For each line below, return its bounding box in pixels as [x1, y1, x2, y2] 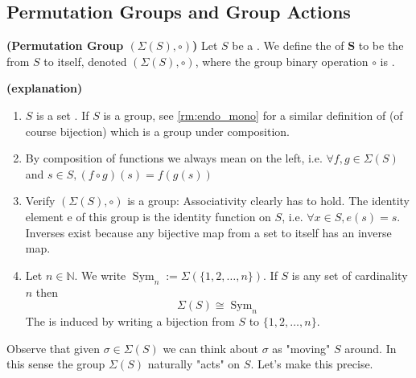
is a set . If [36, 106, 89, 123]
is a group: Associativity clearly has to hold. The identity [127, 192, 410, 209]
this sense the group [6, 355, 105, 372]
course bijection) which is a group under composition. [25, 122, 290, 139]
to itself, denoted [43, 52, 127, 69]
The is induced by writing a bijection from [25, 312, 235, 329]
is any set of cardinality [291, 266, 408, 283]
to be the [358, 37, 404, 54]
